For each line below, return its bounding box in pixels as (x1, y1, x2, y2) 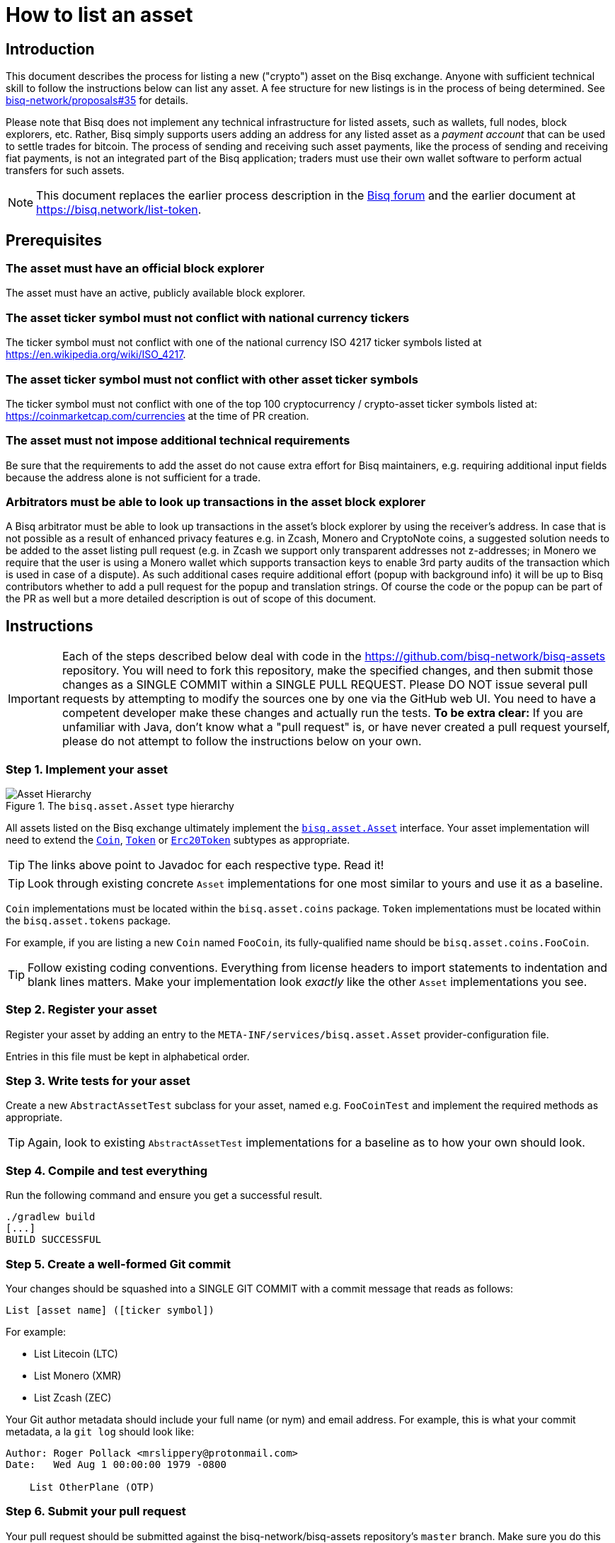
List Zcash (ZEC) (34, 1391, 112, 1404)
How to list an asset (6, 3, 193, 27)
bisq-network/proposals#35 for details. (6, 94, 188, 107)
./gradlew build (6, 1211, 96, 1223)
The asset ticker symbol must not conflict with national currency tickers (6, 310, 410, 325)
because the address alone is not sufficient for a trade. (6, 471, 261, 483)
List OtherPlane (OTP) (29, 1481, 155, 1493)
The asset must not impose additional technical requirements (6, 433, 350, 448)
